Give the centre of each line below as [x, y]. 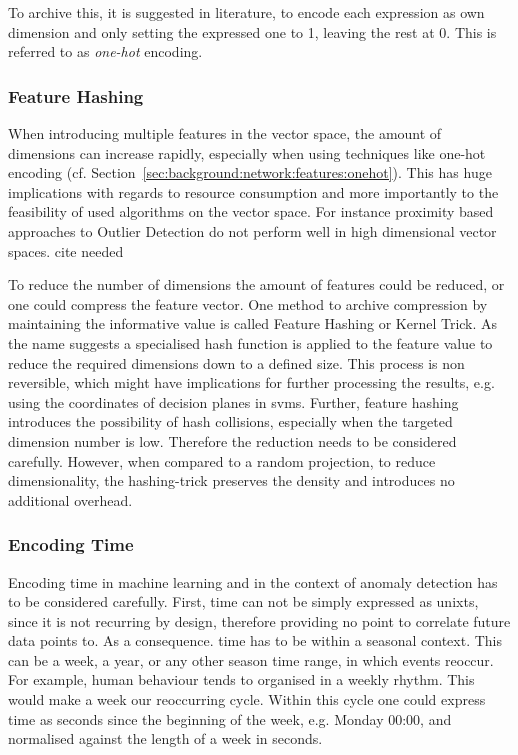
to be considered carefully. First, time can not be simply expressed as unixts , [243, 601]
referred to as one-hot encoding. [105, 51]
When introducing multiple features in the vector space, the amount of [225, 133]
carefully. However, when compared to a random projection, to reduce [222, 460]
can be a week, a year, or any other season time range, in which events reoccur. [251, 659]
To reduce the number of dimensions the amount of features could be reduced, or [256, 284]
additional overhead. [70, 499]
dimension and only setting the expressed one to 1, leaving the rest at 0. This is [252, 31]
